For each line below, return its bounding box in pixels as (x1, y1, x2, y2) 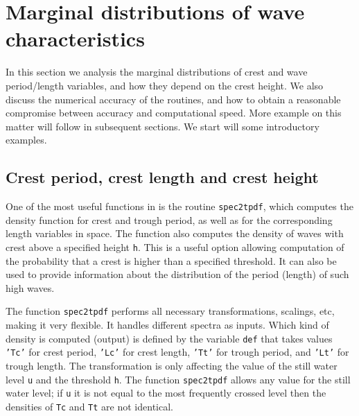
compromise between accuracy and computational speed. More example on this (6, 105, 342, 120)
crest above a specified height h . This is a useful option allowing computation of (6, 239, 344, 254)
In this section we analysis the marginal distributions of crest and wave (6, 64, 308, 79)
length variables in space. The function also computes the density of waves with (6, 226, 344, 241)
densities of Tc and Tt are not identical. (6, 399, 173, 413)
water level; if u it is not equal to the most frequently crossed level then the (6, 385, 326, 400)
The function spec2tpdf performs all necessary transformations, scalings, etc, (6, 304, 335, 318)
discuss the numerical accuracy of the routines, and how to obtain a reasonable (6, 92, 341, 106)
